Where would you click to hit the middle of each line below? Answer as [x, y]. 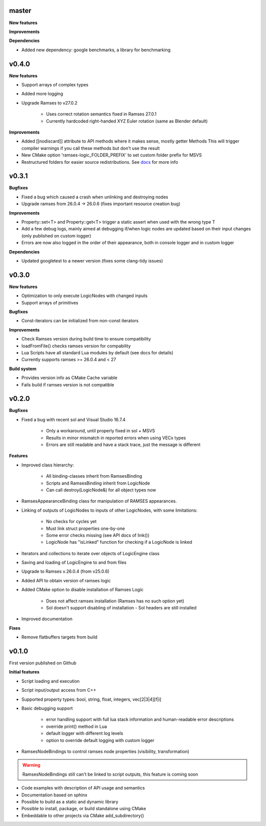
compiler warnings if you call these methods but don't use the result [91, 148]
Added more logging [42, 94]
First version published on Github [43, 663]
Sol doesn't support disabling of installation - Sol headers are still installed [121, 608]
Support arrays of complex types [55, 84]
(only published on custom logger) [56, 236]
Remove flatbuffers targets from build [60, 637]
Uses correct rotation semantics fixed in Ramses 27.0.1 [101, 114]
